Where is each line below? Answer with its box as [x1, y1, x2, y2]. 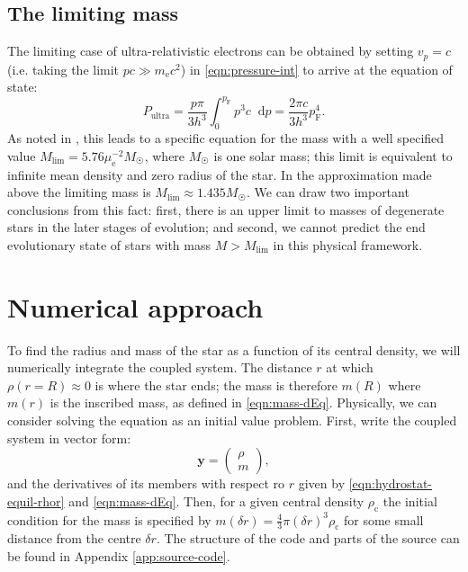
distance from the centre [7, 529, 141, 548]
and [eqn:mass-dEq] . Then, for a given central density [68, 491, 364, 510]
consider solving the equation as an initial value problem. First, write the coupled [7, 411, 457, 429]
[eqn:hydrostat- [348, 474, 433, 493]
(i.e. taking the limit [7, 59, 120, 78]
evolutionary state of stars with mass [7, 235, 211, 254]
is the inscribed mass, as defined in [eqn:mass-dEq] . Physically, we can [49, 393, 437, 412]
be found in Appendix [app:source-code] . [7, 546, 230, 565]
